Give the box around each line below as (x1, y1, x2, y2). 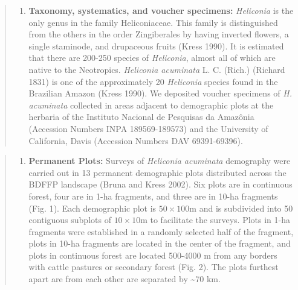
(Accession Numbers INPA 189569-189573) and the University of (28, 122, 268, 134)
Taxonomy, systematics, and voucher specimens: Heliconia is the (28, 4, 294, 16)
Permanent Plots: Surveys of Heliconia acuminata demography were (28, 154, 291, 167)
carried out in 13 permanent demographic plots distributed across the (28, 166, 287, 178)
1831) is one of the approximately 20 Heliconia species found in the (28, 75, 278, 87)
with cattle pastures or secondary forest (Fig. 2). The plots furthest (28, 260, 279, 273)
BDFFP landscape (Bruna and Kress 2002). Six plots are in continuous (28, 178, 293, 191)
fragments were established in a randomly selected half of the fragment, (28, 225, 294, 238)
